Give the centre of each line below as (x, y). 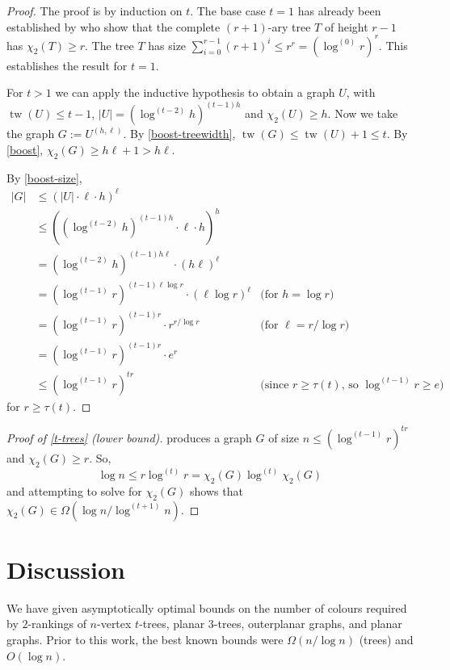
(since (275, 385)
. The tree (109, 45)
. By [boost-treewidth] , (179, 134)
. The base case (228, 10)
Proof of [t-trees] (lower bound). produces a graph (129, 437)
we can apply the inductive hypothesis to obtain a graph (195, 92)
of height (346, 26)
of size (284, 437)
